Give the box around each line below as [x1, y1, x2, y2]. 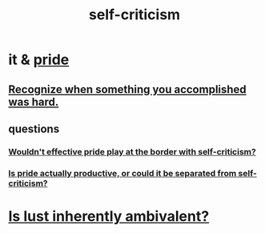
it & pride [8, 50, 70, 69]
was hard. [8, 94, 59, 109]
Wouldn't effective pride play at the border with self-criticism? [8, 146, 256, 157]
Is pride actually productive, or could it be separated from [8, 167, 237, 179]
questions [8, 122, 60, 135]
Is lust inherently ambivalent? [8, 207, 210, 225]
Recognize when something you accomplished [8, 82, 247, 96]
